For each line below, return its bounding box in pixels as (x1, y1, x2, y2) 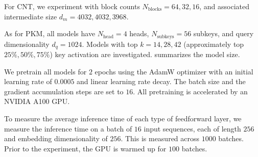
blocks (148, 7, 162, 12)
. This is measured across (121, 133, 200, 144)
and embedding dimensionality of (4, 133, 108, 144)
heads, (129, 28, 149, 39)
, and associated (199, 1, 249, 11)
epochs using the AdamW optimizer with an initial (95, 66, 253, 76)
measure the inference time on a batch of (4, 123, 132, 134)
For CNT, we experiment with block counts (4, 1, 140, 11)
